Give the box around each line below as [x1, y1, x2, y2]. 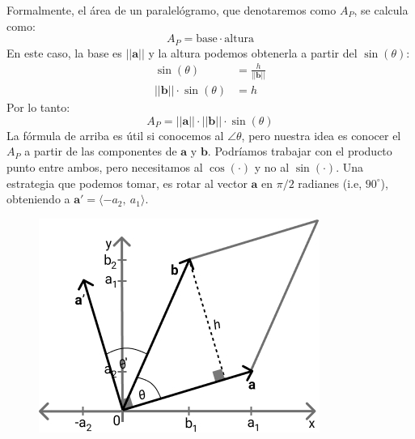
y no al [254, 158, 290, 175]
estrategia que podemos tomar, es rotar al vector [6, 174, 248, 191]
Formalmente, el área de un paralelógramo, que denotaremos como [6, 2, 337, 18]
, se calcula [354, 2, 409, 18]
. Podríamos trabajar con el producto [207, 143, 392, 160]
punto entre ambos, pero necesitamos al [6, 158, 203, 175]
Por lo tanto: [6, 99, 70, 116]
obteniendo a [6, 190, 70, 207]
